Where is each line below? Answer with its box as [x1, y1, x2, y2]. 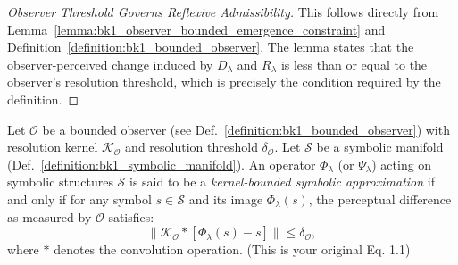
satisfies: [108, 207, 154, 226]
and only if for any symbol [7, 189, 152, 208]
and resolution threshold [125, 137, 258, 156]
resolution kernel [7, 137, 98, 156]
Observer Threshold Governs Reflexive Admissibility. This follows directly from [7, 3, 439, 21]
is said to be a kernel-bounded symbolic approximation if [129, 172, 435, 191]
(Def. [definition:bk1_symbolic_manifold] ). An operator [7, 154, 316, 173]
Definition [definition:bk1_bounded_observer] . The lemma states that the [7, 37, 414, 56]
